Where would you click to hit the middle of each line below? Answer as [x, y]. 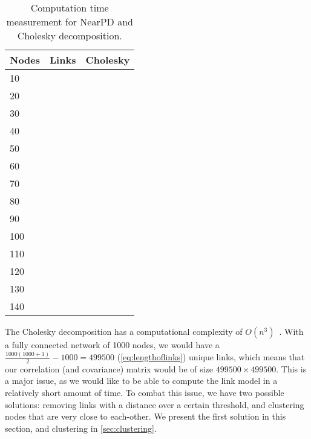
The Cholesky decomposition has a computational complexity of [124, 331]
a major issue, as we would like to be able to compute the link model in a [141, 381]
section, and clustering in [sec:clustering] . [81, 428]
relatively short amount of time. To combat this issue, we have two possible [145, 392]
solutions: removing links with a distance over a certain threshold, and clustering [155, 404]
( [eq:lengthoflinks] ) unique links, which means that [211, 356]
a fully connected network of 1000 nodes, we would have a [112, 345]
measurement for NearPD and [70, 21]
